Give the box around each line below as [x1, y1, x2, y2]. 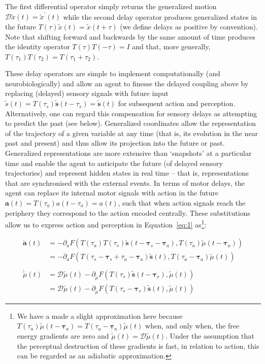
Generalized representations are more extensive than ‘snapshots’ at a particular [5, 148, 252, 158]
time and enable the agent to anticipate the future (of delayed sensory [5, 157, 223, 168]
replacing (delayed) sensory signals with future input [5, 88, 169, 98]
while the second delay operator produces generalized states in [63, 11, 257, 22]
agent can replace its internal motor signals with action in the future [5, 187, 218, 198]
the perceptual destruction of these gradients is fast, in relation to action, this [17, 340, 259, 351]
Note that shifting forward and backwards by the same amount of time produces [5, 31, 255, 42]
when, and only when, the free [145, 320, 240, 331]
